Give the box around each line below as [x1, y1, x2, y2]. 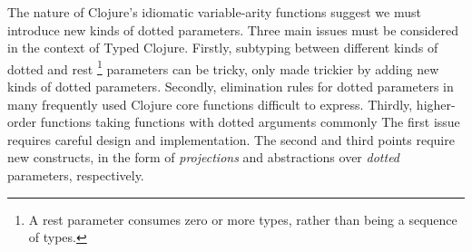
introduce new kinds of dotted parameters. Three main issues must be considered [7, 20, 458, 39]
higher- [416, 94, 456, 113]
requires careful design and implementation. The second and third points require [7, 130, 455, 149]
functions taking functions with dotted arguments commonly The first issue [40, 112, 460, 131]
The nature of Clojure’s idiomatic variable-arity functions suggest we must [7, 3, 421, 21]
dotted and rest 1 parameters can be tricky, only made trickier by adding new [7, 56, 439, 78]
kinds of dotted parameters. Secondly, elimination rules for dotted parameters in [7, 77, 454, 96]
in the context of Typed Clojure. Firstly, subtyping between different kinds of [7, 38, 438, 57]
